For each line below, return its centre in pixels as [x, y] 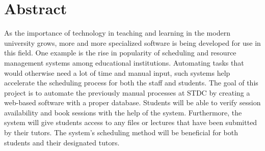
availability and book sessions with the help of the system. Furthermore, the [123, 112]
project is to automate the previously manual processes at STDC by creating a [127, 92]
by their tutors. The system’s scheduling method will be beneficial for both [121, 132]
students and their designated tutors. [62, 142]
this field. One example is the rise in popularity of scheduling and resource [120, 53]
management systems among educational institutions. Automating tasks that [124, 62]
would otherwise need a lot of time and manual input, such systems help [117, 72]
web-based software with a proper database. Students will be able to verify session [132, 102]
